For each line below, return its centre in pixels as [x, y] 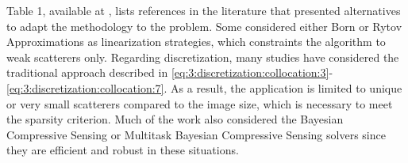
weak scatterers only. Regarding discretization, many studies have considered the [203, 57]
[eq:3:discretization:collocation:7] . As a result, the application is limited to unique [204, 87]
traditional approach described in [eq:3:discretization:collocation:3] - [170, 72]
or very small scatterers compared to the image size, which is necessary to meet [200, 103]
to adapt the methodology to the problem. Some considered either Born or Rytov [204, 26]
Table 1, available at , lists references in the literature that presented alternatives [204, 10]
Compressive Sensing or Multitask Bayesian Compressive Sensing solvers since [196, 134]
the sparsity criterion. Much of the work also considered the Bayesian [175, 119]
